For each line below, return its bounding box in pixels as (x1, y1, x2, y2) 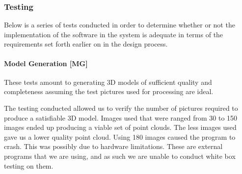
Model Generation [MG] (4, 58, 88, 68)
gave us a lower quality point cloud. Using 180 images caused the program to (4, 131, 236, 142)
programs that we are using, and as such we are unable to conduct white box (4, 150, 236, 161)
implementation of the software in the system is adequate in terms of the (4, 29, 223, 39)
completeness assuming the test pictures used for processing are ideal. (4, 86, 214, 97)
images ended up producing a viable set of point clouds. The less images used (4, 122, 237, 132)
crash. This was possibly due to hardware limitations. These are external (4, 141, 223, 151)
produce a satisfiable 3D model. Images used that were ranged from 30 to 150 (4, 112, 238, 123)
